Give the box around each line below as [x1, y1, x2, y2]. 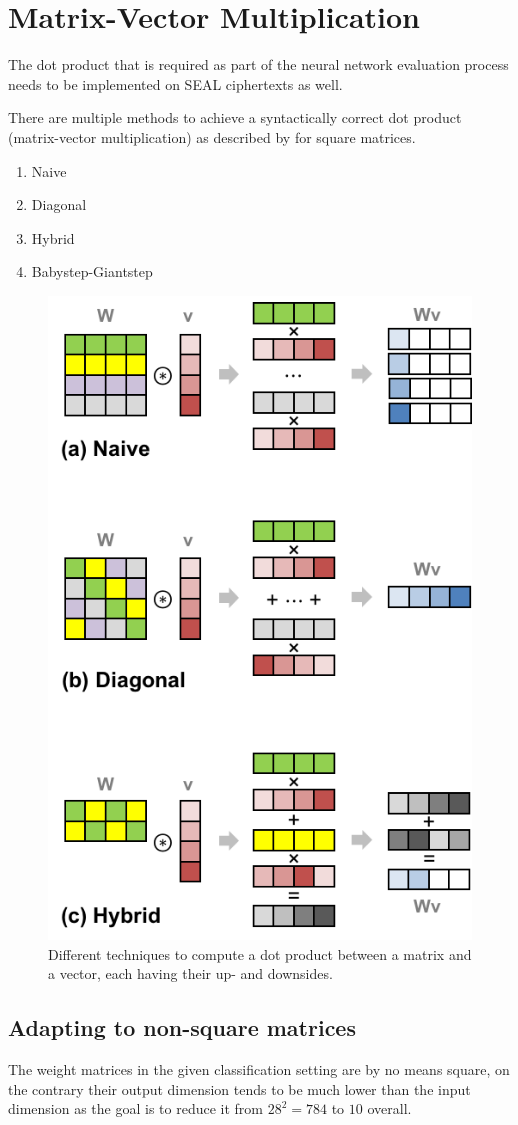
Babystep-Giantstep [31, 261, 153, 282]
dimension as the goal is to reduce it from [8, 1098, 264, 1119]
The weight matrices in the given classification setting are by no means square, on [8, 1059, 510, 1080]
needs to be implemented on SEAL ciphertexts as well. [8, 73, 343, 94]
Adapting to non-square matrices [8, 1012, 356, 1043]
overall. [367, 1098, 412, 1119]
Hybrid [31, 227, 75, 248]
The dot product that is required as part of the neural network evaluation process [8, 54, 509, 75]
